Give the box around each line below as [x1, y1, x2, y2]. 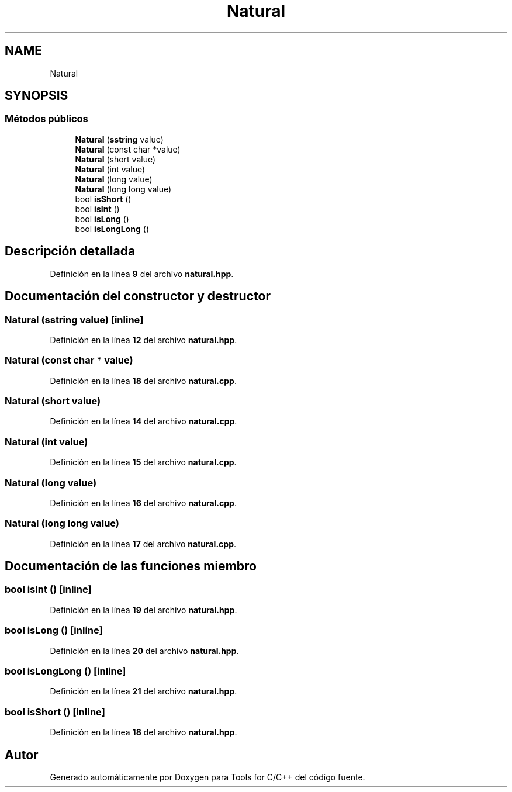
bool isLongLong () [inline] [5, 665, 126, 677]
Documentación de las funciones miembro [5, 559, 257, 574]
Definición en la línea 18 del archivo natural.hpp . [50, 727, 237, 738]
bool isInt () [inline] [5, 583, 92, 596]
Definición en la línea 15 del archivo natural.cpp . [50, 457, 237, 468]
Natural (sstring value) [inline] [5, 313, 144, 326]
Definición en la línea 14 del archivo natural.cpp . [50, 416, 237, 427]
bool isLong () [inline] [5, 624, 103, 637]
